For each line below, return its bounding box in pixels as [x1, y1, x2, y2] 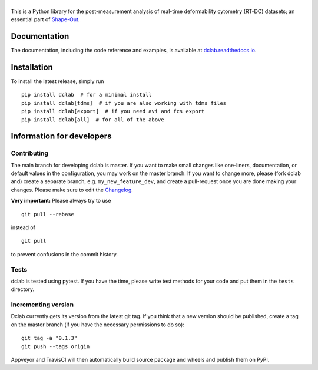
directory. [11, 286, 35, 293]
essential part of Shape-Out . [11, 16, 80, 23]
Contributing [11, 149, 48, 157]
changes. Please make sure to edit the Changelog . [11, 186, 134, 193]
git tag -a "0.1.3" [21, 335, 78, 342]
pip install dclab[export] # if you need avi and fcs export [21, 108, 205, 115]
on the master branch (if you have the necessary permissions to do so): [11, 321, 185, 328]
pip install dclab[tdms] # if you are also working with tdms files [21, 100, 227, 106]
